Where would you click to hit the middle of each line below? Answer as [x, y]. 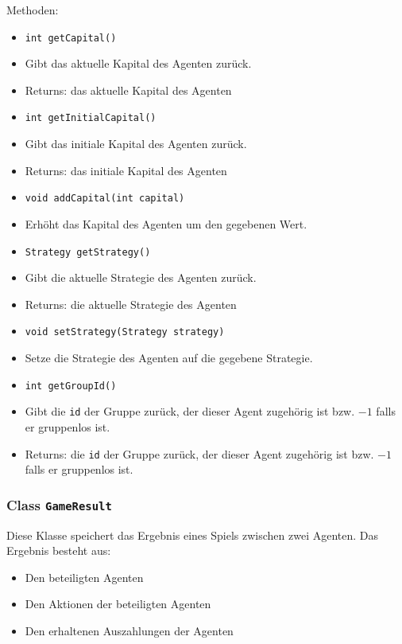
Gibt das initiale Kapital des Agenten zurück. [136, 144]
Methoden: [33, 10]
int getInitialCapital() [91, 118]
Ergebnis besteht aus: [59, 550]
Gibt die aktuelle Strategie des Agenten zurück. [141, 277]
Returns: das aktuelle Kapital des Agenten [128, 90]
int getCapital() [71, 38]
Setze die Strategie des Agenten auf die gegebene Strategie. [169, 358]
